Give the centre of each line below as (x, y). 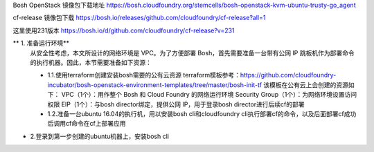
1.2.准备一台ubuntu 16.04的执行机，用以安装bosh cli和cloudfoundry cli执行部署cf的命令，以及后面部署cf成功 (202, 113)
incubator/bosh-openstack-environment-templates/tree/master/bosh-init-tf (155, 85)
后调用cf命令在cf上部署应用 (87, 124)
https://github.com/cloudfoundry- (288, 75)
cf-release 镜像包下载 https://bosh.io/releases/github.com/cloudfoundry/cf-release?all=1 (139, 18)
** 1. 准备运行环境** (41, 43)
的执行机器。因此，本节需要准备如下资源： (91, 62)
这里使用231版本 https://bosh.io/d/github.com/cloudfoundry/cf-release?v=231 (124, 30)
